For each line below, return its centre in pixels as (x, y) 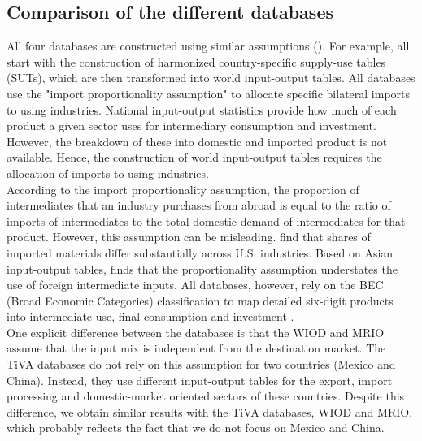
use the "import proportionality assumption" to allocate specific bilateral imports (209, 93)
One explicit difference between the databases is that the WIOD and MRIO (196, 332)
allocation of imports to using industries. (108, 173)
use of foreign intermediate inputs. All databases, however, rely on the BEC (195, 285)
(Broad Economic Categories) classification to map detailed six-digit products (200, 300)
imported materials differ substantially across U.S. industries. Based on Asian (200, 252)
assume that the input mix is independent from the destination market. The (196, 348)
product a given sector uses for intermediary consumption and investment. (191, 125)
